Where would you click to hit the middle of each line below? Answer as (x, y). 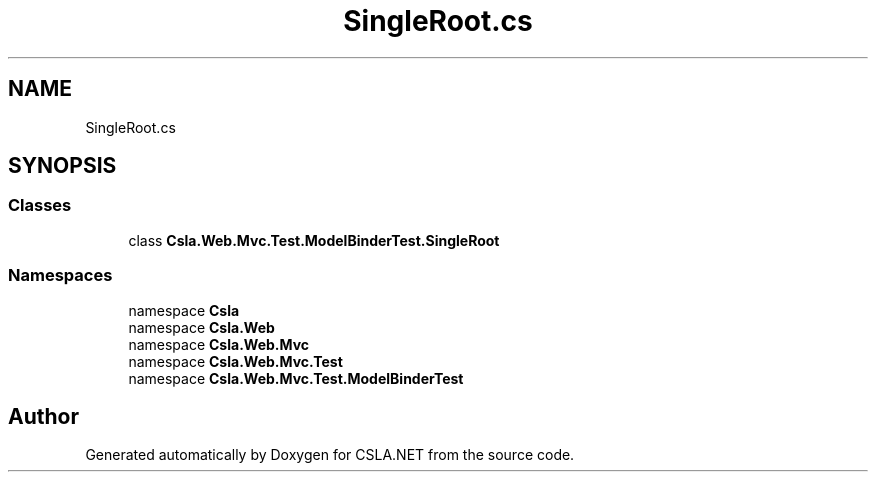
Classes (40, 205)
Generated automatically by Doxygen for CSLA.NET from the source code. (330, 455)
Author (43, 416)
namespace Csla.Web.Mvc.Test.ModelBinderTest (296, 378)
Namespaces (60, 275)
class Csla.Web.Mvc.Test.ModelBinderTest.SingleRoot (314, 240)
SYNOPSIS (62, 166)
